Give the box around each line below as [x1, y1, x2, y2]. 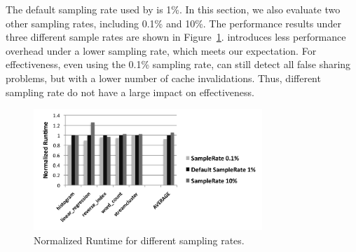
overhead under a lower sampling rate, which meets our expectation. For [6, 43, 317, 58]
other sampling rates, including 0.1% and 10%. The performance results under [6, 15, 341, 30]
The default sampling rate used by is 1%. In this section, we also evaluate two [6, 2, 341, 16]
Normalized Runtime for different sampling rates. [34, 232, 245, 247]
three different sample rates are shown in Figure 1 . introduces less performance [6, 29, 346, 44]
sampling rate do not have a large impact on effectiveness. [6, 84, 254, 99]
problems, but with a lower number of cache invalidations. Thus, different [6, 70, 321, 85]
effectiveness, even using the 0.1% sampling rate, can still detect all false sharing [6, 57, 351, 72]
